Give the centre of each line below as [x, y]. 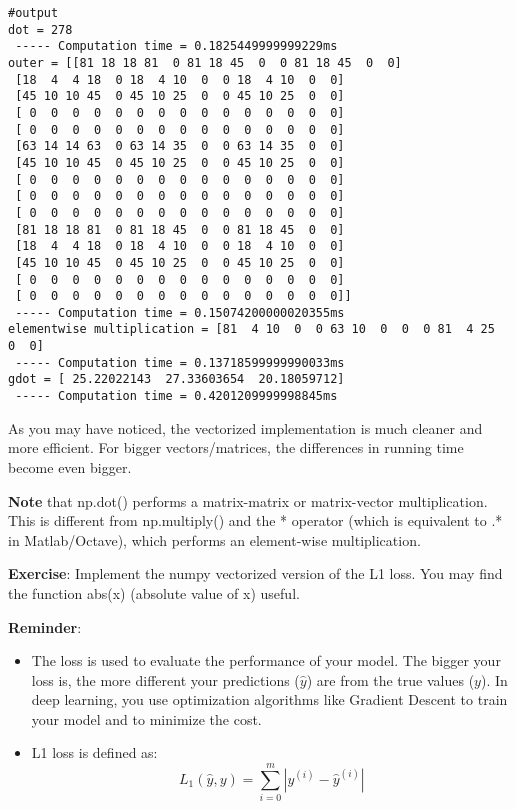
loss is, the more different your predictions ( [165, 679]
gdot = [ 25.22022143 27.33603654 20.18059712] [176, 379]
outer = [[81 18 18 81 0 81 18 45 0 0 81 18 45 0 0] [205, 62]
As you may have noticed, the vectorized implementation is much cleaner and [245, 427]
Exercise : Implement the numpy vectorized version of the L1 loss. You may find [255, 573]
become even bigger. [70, 466]
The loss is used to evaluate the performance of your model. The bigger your [266, 660]
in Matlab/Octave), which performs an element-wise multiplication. [214, 539]
